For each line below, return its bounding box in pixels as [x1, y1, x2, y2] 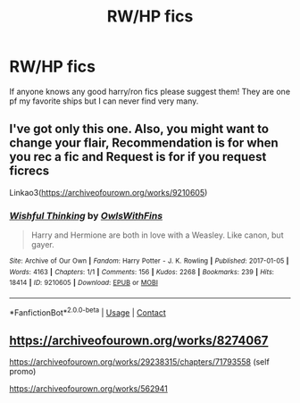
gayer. [30, 239, 55, 250]
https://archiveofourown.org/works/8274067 [9, 333, 269, 348]
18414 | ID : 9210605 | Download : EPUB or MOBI [9, 279, 159, 288]
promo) [9, 366, 37, 377]
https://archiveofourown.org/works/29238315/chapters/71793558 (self [9, 357, 270, 367]
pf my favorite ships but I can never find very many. [9, 96, 199, 106]
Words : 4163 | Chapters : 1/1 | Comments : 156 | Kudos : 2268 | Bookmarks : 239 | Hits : [9, 267, 275, 276]
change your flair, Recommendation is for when [9, 136, 279, 151]
